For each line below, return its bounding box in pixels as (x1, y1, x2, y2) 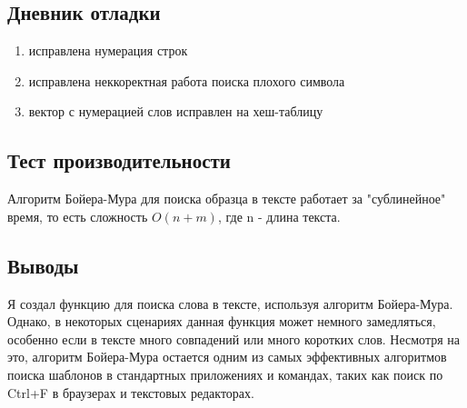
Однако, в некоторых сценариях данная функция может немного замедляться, (7, 312, 436, 331)
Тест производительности (7, 146, 231, 174)
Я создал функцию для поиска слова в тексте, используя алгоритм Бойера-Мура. (7, 294, 453, 313)
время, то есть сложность (7, 206, 148, 225)
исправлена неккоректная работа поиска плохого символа (28, 71, 345, 90)
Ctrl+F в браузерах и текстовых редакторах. (7, 383, 254, 402)
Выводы (7, 251, 79, 279)
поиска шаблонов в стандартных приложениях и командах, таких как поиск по (7, 364, 443, 383)
